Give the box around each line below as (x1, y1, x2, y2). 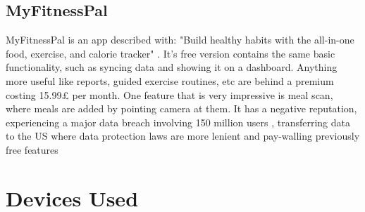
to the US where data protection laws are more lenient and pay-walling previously (6, 128, 360, 143)
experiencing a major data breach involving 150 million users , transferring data (6, 114, 351, 129)
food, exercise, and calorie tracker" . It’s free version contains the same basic (6, 46, 335, 60)
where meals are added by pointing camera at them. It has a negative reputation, (6, 101, 357, 116)
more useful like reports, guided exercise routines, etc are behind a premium (6, 73, 334, 88)
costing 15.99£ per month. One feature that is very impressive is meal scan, (6, 87, 333, 102)
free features (6, 142, 58, 157)
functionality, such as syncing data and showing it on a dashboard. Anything (6, 60, 338, 74)
